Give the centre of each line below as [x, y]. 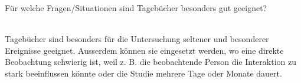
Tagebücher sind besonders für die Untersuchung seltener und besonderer [137, 39]
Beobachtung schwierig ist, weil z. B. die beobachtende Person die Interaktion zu [151, 62]
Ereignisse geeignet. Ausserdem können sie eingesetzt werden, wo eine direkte [144, 50]
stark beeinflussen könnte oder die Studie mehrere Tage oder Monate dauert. [143, 73]
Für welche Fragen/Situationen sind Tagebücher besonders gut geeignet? [136, 8]
